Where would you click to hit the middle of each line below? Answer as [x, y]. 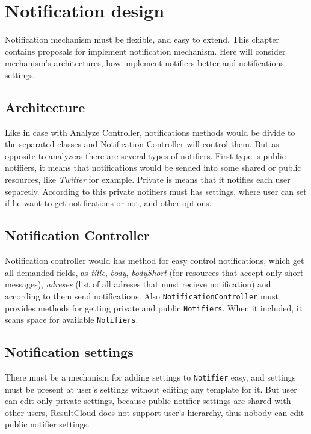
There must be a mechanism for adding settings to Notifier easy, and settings [150, 377]
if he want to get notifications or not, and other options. [108, 203]
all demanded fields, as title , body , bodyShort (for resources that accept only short [154, 272]
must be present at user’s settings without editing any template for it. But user [151, 389]
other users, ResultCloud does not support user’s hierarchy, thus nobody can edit [155, 412]
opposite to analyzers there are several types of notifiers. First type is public [145, 155]
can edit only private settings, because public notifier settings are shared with [148, 401]
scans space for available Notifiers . [72, 319]
